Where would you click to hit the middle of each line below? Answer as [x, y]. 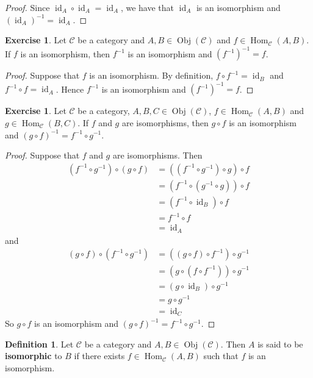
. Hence [70, 89]
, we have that [147, 7]
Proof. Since [27, 7]
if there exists [99, 356]
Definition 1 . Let [39, 344]
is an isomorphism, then [65, 53]
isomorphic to [34, 356]
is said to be [280, 344]
